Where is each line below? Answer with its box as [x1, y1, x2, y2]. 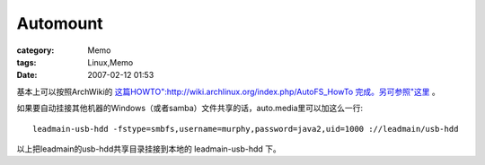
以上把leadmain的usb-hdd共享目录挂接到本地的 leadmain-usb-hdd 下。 [16, 143, 282, 154]
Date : [16, 70, 38, 81]
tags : [16, 56, 37, 67]
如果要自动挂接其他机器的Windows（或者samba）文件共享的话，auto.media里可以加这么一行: [16, 103, 364, 114]
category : [16, 45, 55, 56]
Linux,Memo [87, 56, 134, 67]
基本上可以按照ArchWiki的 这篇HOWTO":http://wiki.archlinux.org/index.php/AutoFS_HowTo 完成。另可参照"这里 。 [16, 86, 440, 97]
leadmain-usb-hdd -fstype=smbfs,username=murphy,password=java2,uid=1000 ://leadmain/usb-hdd [32, 124, 459, 134]
